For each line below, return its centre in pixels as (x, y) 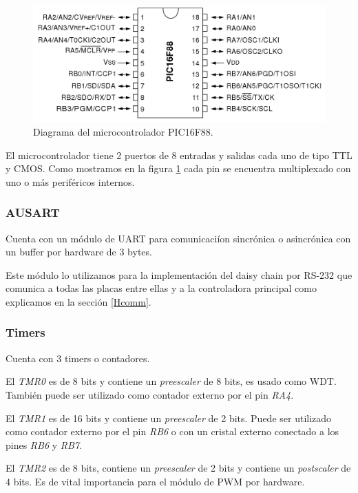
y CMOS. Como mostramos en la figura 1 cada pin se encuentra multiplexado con (178, 168)
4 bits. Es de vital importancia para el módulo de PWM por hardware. (155, 481)
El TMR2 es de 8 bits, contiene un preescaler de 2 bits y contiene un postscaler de (178, 468)
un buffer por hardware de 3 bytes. (79, 252)
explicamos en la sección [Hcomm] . (78, 301)
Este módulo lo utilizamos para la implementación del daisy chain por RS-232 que (179, 274)
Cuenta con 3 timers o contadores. (78, 358)
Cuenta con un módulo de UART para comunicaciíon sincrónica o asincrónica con (178, 238)
